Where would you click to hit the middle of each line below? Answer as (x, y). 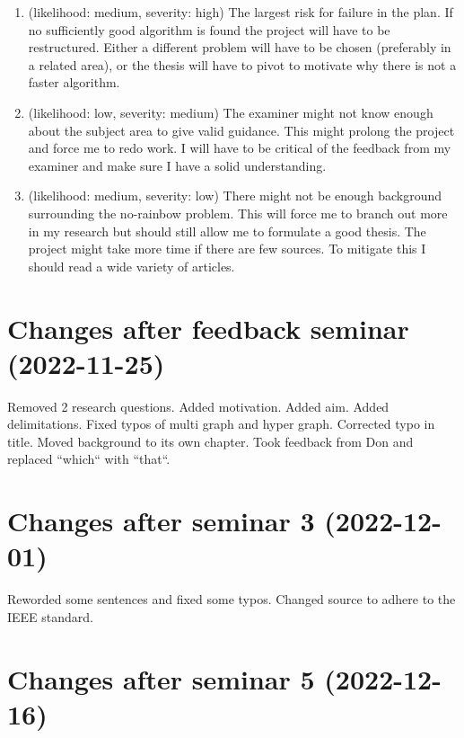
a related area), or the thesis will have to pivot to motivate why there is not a (242, 64)
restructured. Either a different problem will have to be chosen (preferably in (240, 47)
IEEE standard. (51, 616)
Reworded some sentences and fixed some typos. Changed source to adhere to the (232, 599)
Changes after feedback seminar (208, 328)
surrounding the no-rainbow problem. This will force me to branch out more (238, 213)
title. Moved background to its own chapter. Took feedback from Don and (210, 441)
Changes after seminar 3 (161, 521)
